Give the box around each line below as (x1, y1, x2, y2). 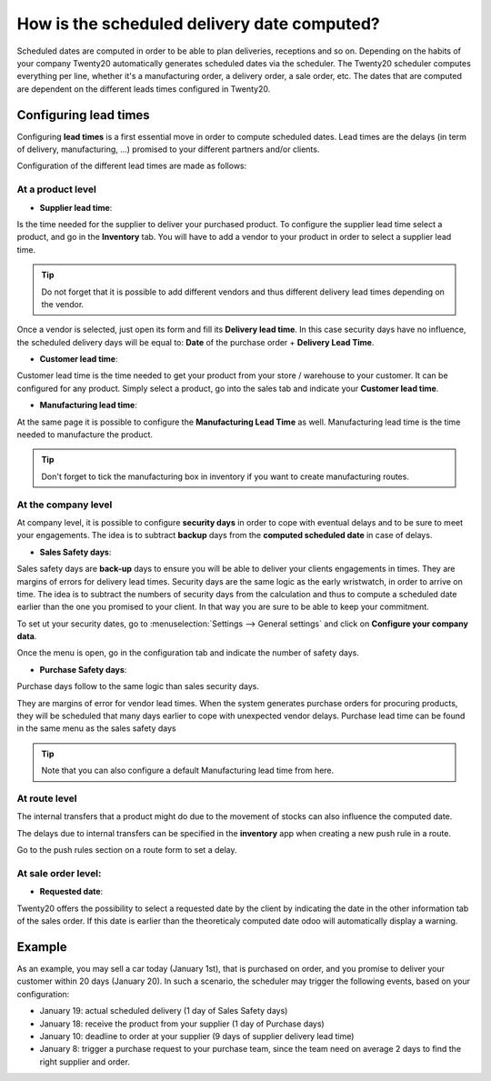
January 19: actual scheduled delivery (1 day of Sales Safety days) (39, 1006, 288, 1016)
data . (16, 631, 37, 642)
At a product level (16, 183, 97, 195)
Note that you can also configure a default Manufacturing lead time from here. (41, 765, 335, 776)
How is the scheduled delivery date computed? (16, 14, 381, 34)
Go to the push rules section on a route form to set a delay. (16, 845, 237, 856)
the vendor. (41, 298, 85, 309)
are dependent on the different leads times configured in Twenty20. (16, 83, 271, 95)
